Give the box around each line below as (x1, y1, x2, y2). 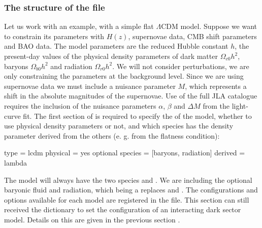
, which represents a (185, 80, 247, 91)
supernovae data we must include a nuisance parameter (4, 80, 176, 91)
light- (232, 100, 248, 111)
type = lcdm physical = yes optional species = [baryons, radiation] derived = (4, 147, 245, 158)
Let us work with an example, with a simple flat (4, 21, 154, 31)
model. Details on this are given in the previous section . (4, 214, 180, 224)
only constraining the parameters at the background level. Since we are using (4, 71, 244, 81)
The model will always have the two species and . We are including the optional (4, 174, 252, 185)
